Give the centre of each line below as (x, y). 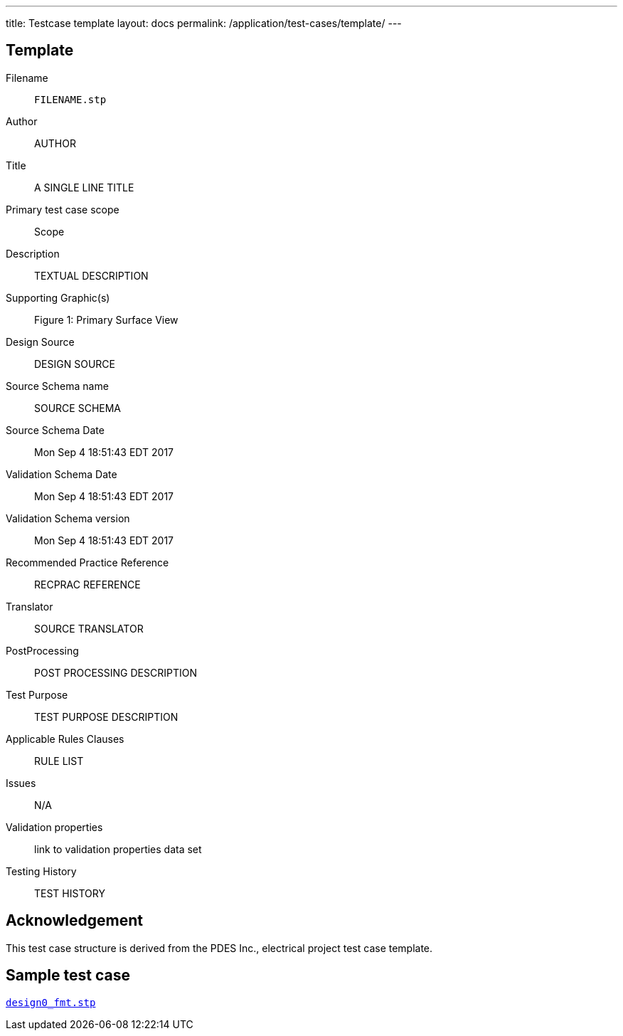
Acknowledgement (74, 921)
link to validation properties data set (118, 849)
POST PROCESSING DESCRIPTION (116, 672)
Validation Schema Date (62, 474)
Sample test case (68, 976)
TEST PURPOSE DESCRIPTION (106, 717)
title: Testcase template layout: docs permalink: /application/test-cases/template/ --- (204, 23)
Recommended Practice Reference (87, 562)
